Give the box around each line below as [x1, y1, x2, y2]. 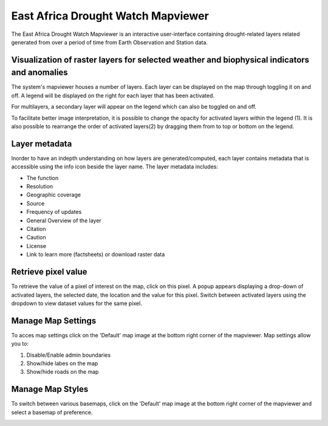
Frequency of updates [26, 208, 82, 216]
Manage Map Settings [11, 315, 97, 326]
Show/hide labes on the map [26, 359, 98, 367]
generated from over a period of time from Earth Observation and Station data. [11, 38, 208, 46]
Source [26, 199, 45, 207]
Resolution [26, 183, 53, 190]
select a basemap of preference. [11, 408, 94, 416]
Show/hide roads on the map [26, 368, 99, 376]
